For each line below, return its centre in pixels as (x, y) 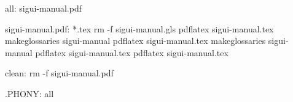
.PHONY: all (29, 93)
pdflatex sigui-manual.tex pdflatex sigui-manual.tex (132, 52)
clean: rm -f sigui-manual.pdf (59, 73)
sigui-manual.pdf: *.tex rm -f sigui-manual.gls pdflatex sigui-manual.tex (139, 28)
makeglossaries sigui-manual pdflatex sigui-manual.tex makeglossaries (135, 41)
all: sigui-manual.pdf (43, 8)
